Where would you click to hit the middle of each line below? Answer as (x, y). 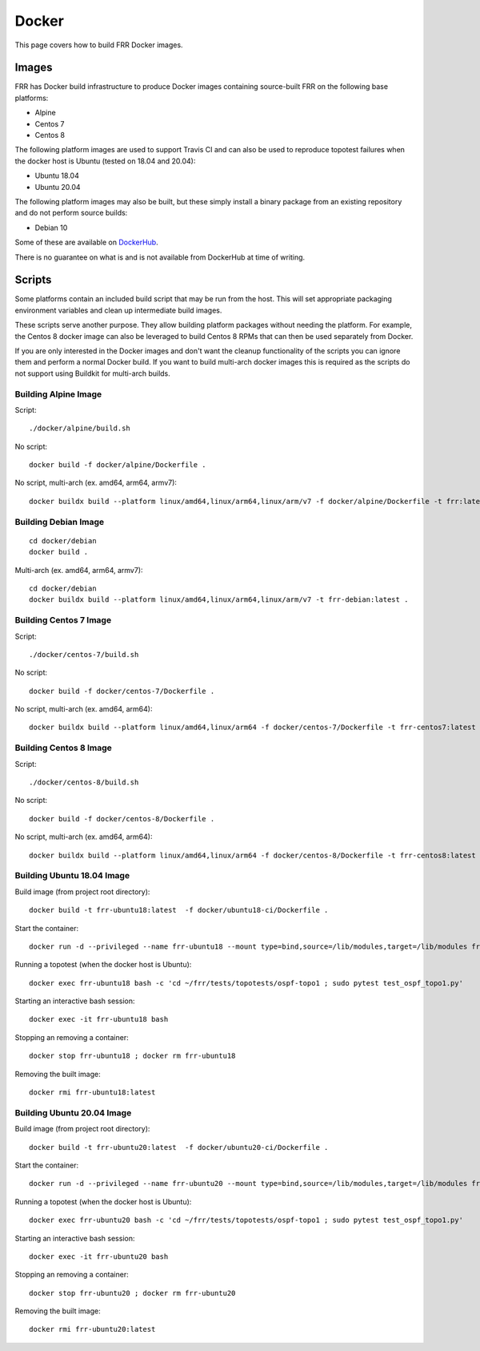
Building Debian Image (59, 522)
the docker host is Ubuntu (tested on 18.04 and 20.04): (105, 161)
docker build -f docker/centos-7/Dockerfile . (122, 691)
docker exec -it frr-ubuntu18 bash (99, 1019)
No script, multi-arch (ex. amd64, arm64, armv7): (96, 483)
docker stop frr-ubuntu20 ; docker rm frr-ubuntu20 (132, 1293)
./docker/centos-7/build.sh (84, 654)
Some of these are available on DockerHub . (87, 242)
